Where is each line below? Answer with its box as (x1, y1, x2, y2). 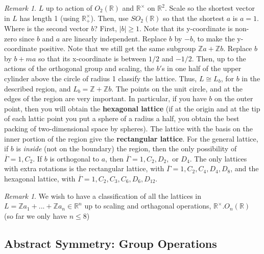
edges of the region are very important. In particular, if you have (4, 93, 207, 104)
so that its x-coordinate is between (38, 53, 147, 63)
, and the (230, 163, 259, 174)
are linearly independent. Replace (62, 33, 167, 43)
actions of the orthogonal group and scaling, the (4, 63, 154, 74)
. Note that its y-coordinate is (139, 23, 233, 34)
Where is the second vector (4, 23, 89, 34)
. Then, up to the (191, 53, 246, 63)
